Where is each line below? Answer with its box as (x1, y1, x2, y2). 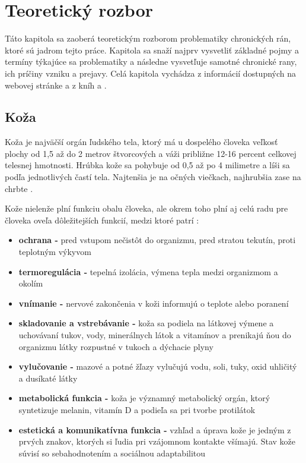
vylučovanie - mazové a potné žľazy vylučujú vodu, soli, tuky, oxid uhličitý (18, 360, 297, 373)
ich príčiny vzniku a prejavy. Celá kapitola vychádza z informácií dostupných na (5, 67, 297, 79)
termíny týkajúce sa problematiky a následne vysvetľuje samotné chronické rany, (5, 55, 297, 68)
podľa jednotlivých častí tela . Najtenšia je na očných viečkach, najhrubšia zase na (5, 171, 301, 183)
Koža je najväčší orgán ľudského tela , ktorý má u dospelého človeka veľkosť (5, 136, 278, 148)
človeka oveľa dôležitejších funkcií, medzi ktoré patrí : (5, 213, 199, 226)
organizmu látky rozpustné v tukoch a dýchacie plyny (18, 340, 213, 352)
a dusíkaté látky (18, 371, 78, 384)
